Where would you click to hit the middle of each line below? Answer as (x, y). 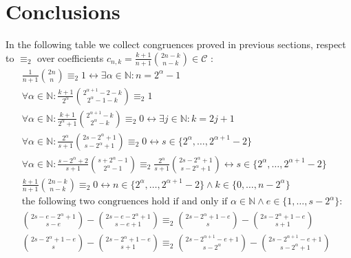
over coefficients (71, 57)
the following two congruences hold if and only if (125, 202)
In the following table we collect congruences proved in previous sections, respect (176, 44)
